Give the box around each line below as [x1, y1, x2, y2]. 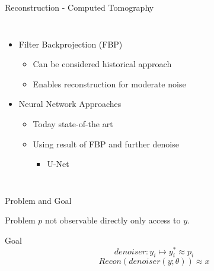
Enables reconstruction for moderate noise [33, 77, 186, 90]
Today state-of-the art [33, 117, 113, 130]
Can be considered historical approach [33, 58, 172, 70]
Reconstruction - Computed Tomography [5, 1, 154, 13]
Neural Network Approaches [18, 97, 122, 110]
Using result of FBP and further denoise [33, 137, 179, 150]
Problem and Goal [5, 194, 72, 206]
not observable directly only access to [44, 214, 181, 226]
